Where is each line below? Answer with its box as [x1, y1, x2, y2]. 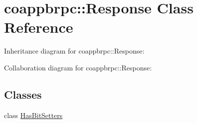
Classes [4, 86, 42, 102]
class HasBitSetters [4, 110, 63, 120]
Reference [4, 17, 73, 37]
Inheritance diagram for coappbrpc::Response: [4, 46, 145, 56]
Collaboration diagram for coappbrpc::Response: [4, 62, 152, 72]
